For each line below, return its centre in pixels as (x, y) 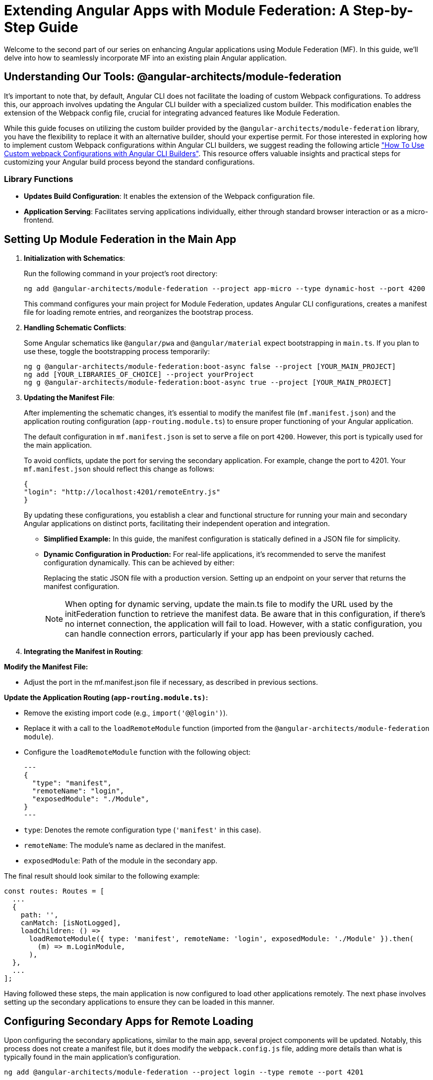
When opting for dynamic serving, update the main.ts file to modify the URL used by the (229, 604)
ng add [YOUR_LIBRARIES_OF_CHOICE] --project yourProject (139, 375)
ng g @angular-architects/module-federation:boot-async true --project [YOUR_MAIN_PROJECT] (208, 383)
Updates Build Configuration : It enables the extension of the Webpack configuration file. (169, 196)
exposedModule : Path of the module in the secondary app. (121, 861)
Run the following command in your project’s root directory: (121, 274)
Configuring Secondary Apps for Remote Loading (129, 1021)
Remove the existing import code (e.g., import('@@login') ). (126, 713)
